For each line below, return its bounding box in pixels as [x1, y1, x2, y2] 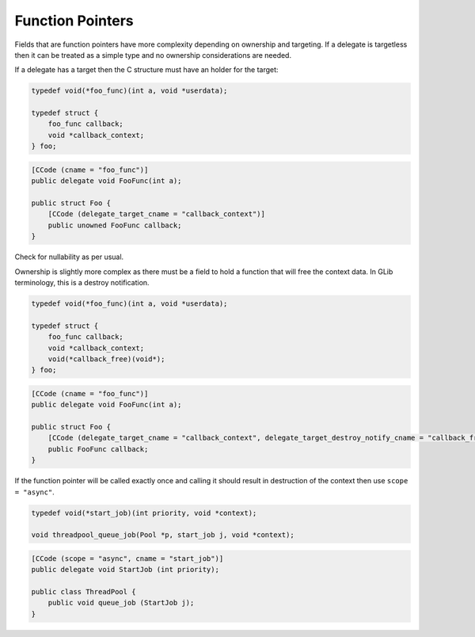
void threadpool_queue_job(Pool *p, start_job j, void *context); [31, 531, 294, 540]
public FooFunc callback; [47, 444, 149, 453]
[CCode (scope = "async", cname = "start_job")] [31, 554, 224, 563]
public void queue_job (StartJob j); [47, 598, 195, 608]
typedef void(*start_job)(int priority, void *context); [31, 508, 257, 517]
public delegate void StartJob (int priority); [31, 565, 219, 574]
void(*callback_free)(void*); [47, 354, 165, 364]
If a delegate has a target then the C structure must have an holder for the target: [14, 65, 279, 74]
